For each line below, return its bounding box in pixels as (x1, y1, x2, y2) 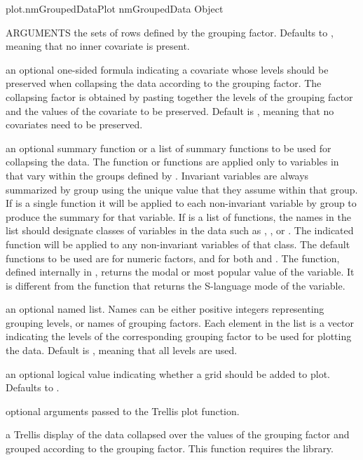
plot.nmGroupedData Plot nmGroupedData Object (6, 1, 224, 15)
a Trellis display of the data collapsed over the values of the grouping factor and (6, 427, 350, 442)
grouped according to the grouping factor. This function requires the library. (6, 441, 334, 456)
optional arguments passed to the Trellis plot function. (6, 403, 240, 418)
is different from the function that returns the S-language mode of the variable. (6, 278, 345, 292)
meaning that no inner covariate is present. (6, 39, 190, 53)
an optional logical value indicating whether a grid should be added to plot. (6, 366, 330, 381)
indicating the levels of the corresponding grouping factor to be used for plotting (6, 329, 352, 344)
